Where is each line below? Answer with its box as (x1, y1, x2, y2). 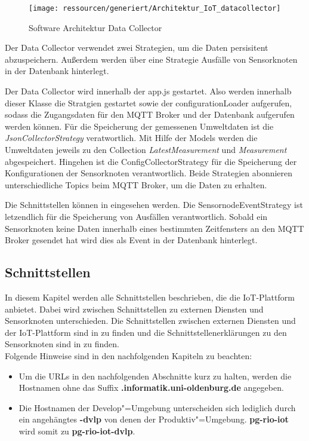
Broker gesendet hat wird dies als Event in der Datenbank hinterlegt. (5, 234, 258, 246)
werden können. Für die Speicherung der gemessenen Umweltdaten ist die (5, 120, 274, 132)
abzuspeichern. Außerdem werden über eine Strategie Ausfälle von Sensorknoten (5, 53, 298, 65)
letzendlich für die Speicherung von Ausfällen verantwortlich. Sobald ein (5, 210, 268, 222)
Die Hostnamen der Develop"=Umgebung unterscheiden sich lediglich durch (18, 401, 296, 414)
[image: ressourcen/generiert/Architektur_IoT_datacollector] (29, 4, 281, 13)
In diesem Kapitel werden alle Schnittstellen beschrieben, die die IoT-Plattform (5, 290, 295, 303)
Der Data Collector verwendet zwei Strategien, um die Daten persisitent (5, 41, 268, 54)
